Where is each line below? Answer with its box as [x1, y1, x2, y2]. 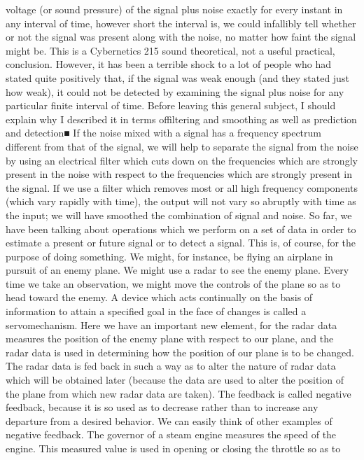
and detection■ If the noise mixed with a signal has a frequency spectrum [6, 125, 321, 140]
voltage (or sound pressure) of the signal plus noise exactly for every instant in [6, 2, 343, 16]
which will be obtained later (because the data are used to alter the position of [6, 372, 344, 387]
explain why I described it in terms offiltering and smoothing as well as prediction [6, 111, 357, 126]
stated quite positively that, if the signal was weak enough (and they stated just [6, 70, 349, 85]
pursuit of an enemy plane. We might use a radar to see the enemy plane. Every [6, 263, 349, 277]
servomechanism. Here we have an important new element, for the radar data [6, 317, 337, 332]
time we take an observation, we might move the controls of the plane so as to [6, 276, 341, 291]
